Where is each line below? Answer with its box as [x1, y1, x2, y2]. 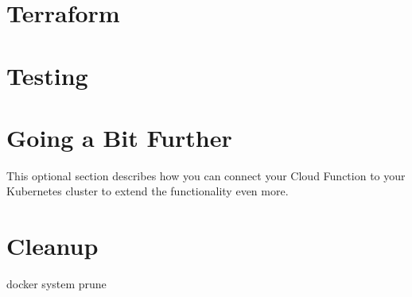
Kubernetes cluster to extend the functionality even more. [6, 183, 289, 199]
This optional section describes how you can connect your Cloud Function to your [6, 167, 406, 183]
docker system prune [6, 276, 107, 292]
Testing [6, 59, 88, 91]
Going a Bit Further [6, 121, 232, 153]
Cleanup [6, 229, 99, 262]
